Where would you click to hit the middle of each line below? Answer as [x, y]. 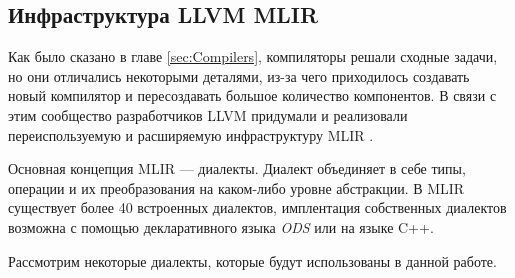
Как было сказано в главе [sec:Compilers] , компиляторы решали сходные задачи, [253, 56]
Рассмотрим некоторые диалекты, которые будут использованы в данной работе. [252, 260]
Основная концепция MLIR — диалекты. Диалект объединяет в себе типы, [237, 168]
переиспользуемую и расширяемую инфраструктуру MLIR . [191, 134]
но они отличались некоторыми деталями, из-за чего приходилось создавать [239, 75]
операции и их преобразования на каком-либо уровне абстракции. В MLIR [236, 187]
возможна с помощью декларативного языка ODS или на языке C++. [221, 226]
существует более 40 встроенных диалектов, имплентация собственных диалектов [257, 207]
